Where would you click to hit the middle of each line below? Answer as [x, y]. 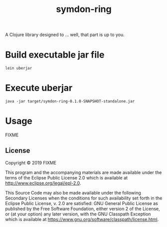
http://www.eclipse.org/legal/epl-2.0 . [43, 183]
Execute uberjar [39, 88]
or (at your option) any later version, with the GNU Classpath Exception [78, 214]
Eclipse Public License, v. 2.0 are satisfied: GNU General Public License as [82, 203]
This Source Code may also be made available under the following [73, 192]
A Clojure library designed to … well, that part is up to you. [65, 35]
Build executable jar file [55, 55]
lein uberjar [19, 68]
